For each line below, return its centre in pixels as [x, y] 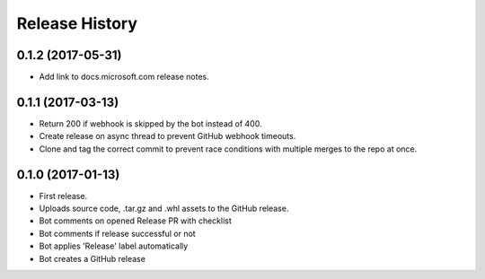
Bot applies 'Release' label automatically [114, 246]
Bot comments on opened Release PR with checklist [136, 221]
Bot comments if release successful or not [118, 233]
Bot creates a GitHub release [92, 258]
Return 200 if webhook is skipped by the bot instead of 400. [150, 123]
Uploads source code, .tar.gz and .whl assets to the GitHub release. [164, 209]
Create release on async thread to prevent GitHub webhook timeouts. [168, 136]
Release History [77, 23]
